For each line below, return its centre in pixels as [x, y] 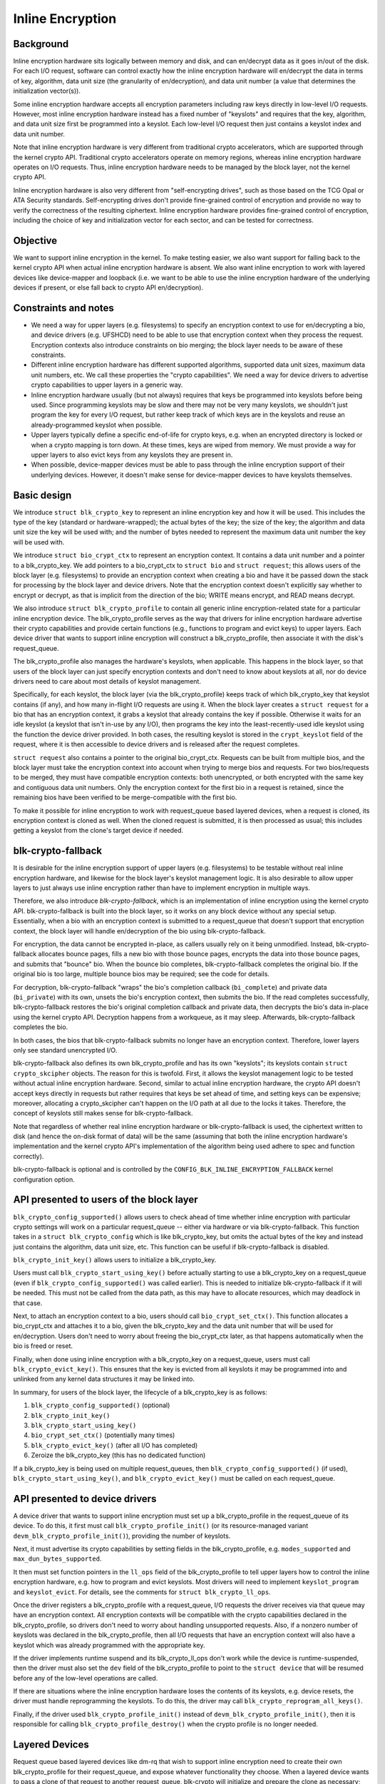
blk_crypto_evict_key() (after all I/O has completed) [114, 1445]
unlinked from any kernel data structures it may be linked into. [104, 1379]
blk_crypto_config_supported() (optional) [101, 1405]
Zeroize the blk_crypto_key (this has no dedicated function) [118, 1455]
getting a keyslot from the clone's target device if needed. [98, 831]
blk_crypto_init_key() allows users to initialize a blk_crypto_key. [115, 1260]
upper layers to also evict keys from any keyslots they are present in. [132, 455]
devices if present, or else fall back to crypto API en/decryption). [108, 288]
